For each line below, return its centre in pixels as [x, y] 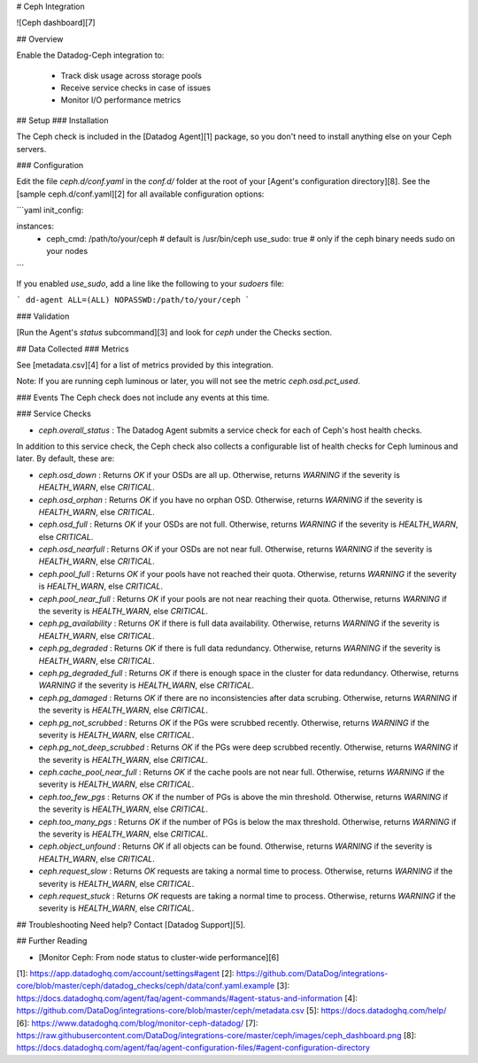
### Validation [43, 316]
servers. [31, 149]
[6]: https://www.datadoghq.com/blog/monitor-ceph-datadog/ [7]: [137, 1023]
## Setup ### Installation [62, 120]
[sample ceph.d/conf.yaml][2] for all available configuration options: [140, 194]
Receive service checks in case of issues [136, 88]
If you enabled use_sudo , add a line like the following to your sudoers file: [150, 284]
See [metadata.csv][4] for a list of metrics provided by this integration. [145, 365]
